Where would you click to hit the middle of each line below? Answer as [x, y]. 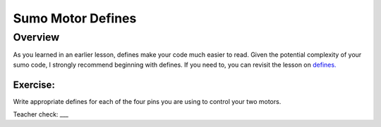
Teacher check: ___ [41, 114]
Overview [36, 37]
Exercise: [34, 85]
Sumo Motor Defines [75, 18]
